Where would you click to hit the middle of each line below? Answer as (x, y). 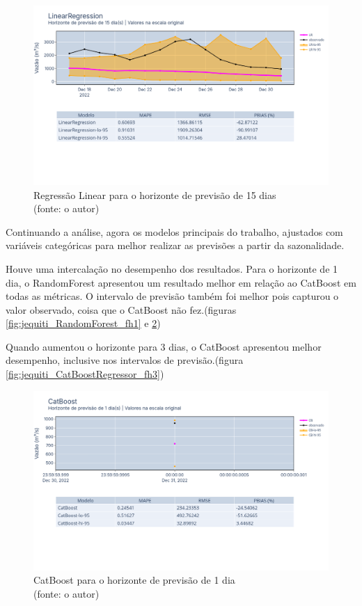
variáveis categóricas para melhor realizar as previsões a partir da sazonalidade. (175, 245)
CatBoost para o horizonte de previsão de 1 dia (134, 580)
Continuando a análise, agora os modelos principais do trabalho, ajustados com (174, 231)
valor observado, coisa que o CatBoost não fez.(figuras (121, 309)
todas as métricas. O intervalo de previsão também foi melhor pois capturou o (172, 296)
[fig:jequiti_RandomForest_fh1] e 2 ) (83, 323)
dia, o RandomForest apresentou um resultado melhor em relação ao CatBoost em (181, 282)
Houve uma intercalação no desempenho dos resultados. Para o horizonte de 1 (172, 268)
